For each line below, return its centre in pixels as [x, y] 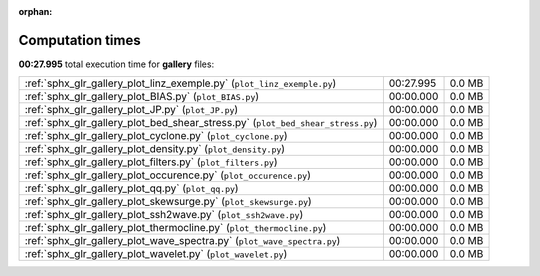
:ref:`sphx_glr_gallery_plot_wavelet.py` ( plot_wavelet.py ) [156, 254]
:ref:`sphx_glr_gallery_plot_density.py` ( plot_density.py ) [154, 149]
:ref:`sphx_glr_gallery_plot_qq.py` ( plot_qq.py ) [131, 188]
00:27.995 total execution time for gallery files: [116, 64]
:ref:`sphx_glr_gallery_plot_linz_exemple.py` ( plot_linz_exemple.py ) [180, 83]
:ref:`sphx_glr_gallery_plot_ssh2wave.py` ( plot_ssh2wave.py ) [164, 215]
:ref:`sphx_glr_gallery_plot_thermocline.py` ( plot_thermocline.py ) [175, 228]
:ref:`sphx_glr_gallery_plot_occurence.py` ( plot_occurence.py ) [168, 175]
